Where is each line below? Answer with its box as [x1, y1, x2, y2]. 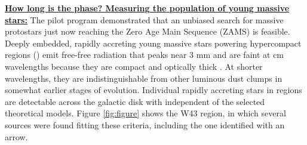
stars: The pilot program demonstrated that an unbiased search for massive [5, 13, 284, 26]
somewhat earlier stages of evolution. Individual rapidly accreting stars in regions [5, 84, 302, 96]
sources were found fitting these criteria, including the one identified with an [5, 118, 285, 131]
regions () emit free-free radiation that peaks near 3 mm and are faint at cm [5, 48, 284, 61]
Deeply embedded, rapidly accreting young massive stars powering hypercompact [5, 36, 302, 49]
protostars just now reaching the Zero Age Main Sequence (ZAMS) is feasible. [5, 25, 290, 38]
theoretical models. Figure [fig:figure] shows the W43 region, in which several [5, 107, 286, 119]
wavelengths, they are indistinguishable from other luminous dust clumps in [5, 72, 283, 84]
